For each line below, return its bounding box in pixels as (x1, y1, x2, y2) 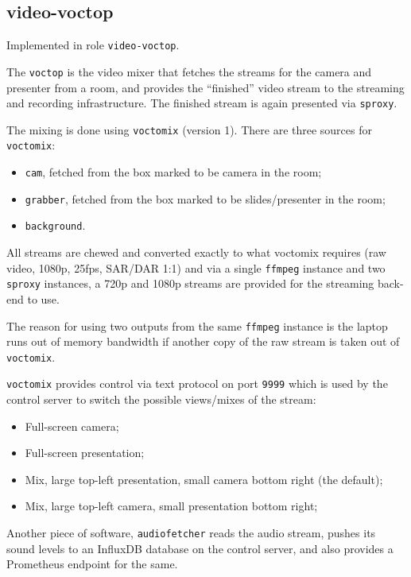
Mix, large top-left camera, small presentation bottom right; (25, 498, 318, 514)
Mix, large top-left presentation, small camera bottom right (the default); (25, 471, 383, 487)
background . (25, 217, 86, 234)
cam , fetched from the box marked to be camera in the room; (25, 164, 322, 180)
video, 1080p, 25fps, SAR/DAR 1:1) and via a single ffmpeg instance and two (6, 259, 386, 276)
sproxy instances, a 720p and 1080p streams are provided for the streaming (6, 275, 374, 292)
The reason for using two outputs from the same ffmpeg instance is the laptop (6, 317, 388, 334)
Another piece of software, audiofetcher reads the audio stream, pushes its (6, 525, 376, 541)
